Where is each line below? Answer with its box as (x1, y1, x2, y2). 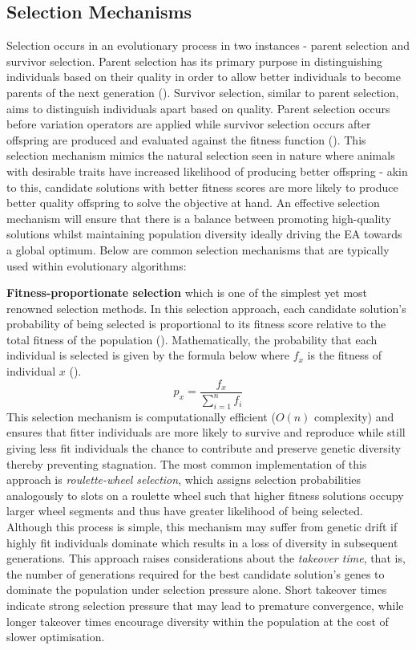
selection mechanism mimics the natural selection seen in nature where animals (6, 147, 395, 164)
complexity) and (314, 408, 394, 425)
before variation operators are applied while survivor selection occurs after (6, 116, 371, 132)
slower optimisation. (6, 628, 105, 645)
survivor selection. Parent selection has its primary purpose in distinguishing (6, 52, 382, 69)
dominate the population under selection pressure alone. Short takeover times (6, 581, 387, 598)
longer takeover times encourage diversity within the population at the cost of (6, 612, 389, 629)
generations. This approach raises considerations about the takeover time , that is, (6, 550, 406, 567)
